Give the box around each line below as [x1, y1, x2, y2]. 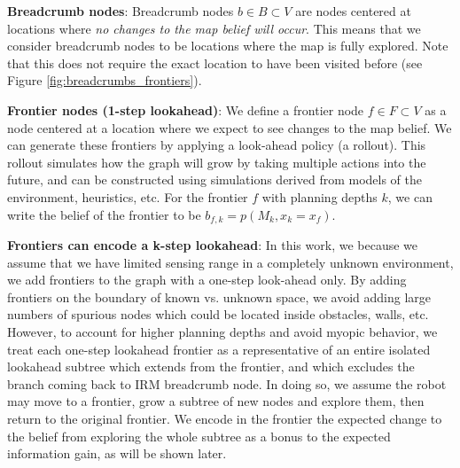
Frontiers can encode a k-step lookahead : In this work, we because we [7, 235, 418, 253]
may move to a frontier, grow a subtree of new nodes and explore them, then [7, 392, 425, 410]
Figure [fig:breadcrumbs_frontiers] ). [7, 71, 202, 90]
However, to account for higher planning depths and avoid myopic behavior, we [7, 322, 438, 340]
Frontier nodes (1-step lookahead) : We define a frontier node [7, 100, 364, 119]
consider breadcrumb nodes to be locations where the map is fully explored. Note [7, 36, 448, 55]
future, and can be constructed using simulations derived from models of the [7, 170, 423, 189]
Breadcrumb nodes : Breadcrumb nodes [7, 2, 234, 19]
